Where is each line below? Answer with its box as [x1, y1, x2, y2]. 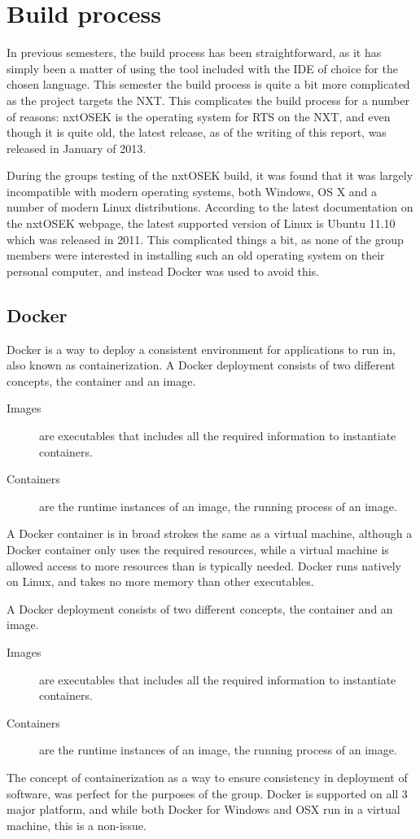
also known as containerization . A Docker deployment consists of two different [7, 356, 396, 374]
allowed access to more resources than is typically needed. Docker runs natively [7, 557, 401, 574]
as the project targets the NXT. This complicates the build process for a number [7, 91, 409, 108]
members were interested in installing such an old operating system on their [7, 247, 385, 264]
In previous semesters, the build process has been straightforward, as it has [7, 44, 382, 61]
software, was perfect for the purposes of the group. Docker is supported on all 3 [7, 784, 408, 802]
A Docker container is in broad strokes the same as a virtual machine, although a [7, 525, 413, 542]
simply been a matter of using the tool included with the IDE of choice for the [7, 59, 398, 76]
